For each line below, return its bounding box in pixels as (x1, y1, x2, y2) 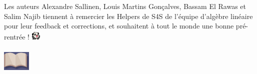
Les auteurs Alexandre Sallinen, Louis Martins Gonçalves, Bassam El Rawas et (4, 1, 246, 11)
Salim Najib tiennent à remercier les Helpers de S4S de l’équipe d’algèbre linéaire (4, 10, 253, 21)
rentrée (4, 31, 25, 41)
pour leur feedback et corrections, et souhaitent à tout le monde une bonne (4, 20, 234, 31)
